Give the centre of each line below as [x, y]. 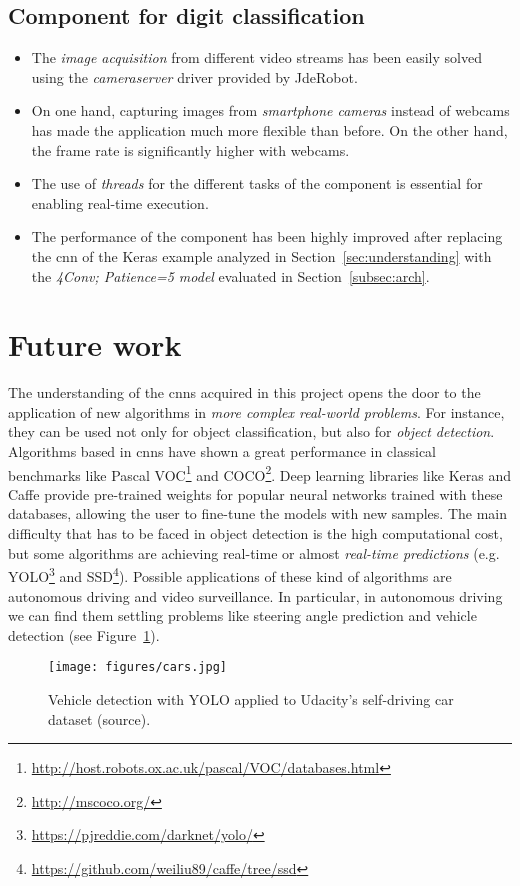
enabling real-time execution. [120, 202]
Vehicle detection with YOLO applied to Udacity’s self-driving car [251, 698]
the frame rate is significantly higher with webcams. [190, 149]
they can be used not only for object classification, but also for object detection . [251, 431]
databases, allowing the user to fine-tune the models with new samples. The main [258, 513]
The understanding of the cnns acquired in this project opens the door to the [244, 392]
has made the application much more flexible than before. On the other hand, [269, 129]
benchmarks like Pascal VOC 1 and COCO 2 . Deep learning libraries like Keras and [259, 473]
